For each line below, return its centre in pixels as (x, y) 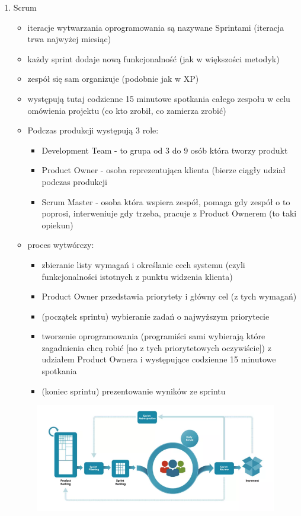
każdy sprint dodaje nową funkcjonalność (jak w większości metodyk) (153, 58)
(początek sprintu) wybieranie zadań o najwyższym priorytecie (156, 316)
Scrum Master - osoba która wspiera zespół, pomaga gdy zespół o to (166, 201)
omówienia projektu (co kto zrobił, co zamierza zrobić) (127, 110)
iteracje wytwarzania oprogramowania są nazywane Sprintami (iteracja (156, 27)
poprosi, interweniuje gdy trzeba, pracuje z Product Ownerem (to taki (169, 213)
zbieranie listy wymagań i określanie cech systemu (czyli (143, 264)
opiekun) (57, 224)
